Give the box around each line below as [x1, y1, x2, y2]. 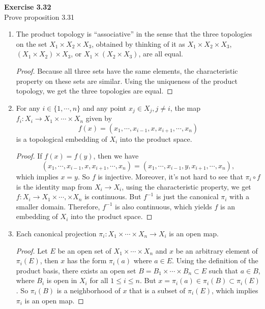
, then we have [93, 150, 139, 161]
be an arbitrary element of [175, 245, 258, 256]
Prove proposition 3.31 [4, 11, 75, 22]
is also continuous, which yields [115, 201, 212, 211]
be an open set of [57, 245, 111, 256]
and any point [82, 102, 127, 113]
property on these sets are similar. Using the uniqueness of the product [16, 75, 238, 86]
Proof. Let [16, 245, 48, 256]
